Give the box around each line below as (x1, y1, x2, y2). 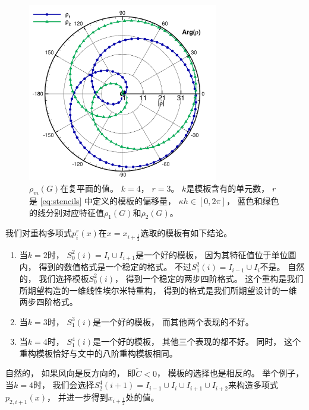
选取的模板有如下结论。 (140, 227, 232, 239)
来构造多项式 (228, 379, 278, 391)
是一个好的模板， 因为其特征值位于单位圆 (135, 248, 297, 260)
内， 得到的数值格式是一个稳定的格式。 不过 (19, 260, 192, 273)
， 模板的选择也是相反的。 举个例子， (157, 367, 304, 379)
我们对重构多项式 (5, 227, 72, 239)
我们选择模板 (39, 272, 89, 284)
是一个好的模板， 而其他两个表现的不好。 (93, 315, 254, 328)
